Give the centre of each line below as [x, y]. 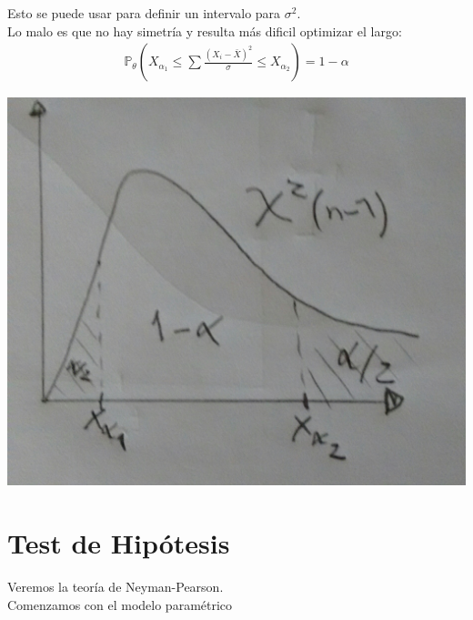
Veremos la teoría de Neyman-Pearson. [116, 587]
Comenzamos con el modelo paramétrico [120, 604]
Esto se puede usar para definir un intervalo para [144, 13]
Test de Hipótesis [119, 543]
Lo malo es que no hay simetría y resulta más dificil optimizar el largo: [205, 30]
